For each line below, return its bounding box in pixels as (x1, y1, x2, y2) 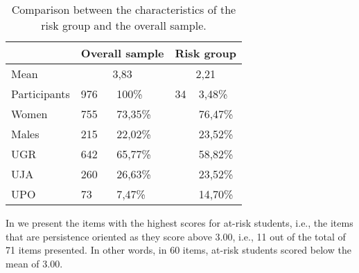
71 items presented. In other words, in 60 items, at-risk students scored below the (6, 243, 351, 257)
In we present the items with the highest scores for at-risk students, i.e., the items (6, 216, 353, 229)
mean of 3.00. (6, 256, 63, 270)
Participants (11, 86, 70, 102)
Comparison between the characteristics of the (11, 1, 236, 17)
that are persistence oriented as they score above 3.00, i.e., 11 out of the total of (6, 229, 346, 243)
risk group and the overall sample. (41, 17, 207, 33)
